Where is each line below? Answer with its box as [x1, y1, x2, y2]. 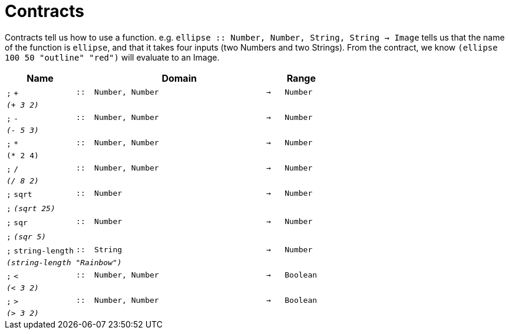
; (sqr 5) [6, 232, 47, 241]
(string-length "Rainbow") [6, 258, 122, 267]
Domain [161, 72, 197, 84]
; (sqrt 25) [6, 203, 55, 213]
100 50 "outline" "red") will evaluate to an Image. [5, 52, 220, 62]
